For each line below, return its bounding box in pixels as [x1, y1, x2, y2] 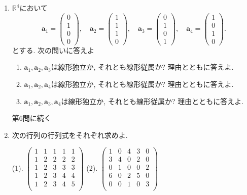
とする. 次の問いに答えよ [12, 44, 94, 55]
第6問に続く [12, 113, 51, 123]
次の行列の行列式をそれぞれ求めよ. [12, 129, 128, 140]
